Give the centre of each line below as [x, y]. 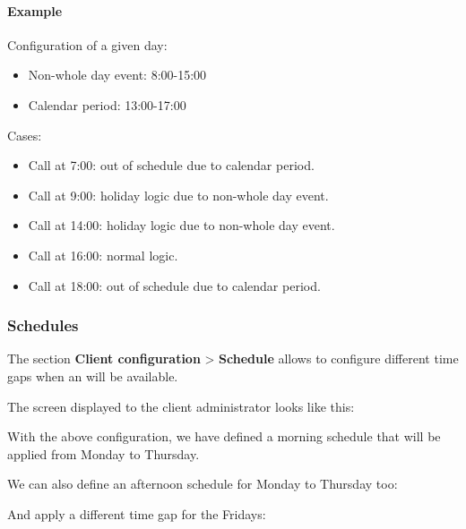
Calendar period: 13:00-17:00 [107, 104]
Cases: [25, 135]
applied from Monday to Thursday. [104, 453]
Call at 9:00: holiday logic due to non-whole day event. [178, 195]
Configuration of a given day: [87, 44]
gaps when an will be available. [93, 375]
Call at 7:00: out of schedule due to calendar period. [171, 165]
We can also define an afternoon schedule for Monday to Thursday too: [203, 484]
